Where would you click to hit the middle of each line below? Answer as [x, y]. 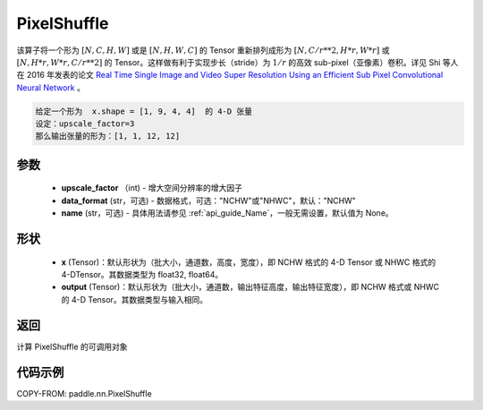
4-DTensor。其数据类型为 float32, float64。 [142, 275]
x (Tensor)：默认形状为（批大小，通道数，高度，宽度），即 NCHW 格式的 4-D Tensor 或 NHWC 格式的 [249, 262]
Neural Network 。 [51, 87]
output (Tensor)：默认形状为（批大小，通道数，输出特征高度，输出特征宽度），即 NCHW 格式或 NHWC [250, 287]
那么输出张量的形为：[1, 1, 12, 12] [108, 136]
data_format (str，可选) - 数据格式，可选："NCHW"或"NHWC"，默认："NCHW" [209, 201]
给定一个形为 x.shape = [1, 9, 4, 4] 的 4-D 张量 [144, 111]
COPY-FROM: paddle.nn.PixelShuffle [84, 393]
